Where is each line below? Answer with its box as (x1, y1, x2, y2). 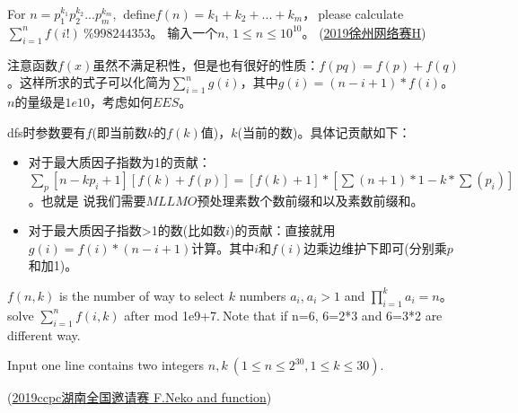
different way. (7, 325, 81, 344)
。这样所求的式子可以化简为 (7, 73, 171, 92)
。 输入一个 (150, 22, 218, 41)
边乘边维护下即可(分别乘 (303, 238, 447, 257)
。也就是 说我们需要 (28, 190, 146, 209)
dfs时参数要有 (7, 122, 86, 141)
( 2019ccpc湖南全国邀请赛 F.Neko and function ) (7, 388, 272, 407)
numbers (239, 286, 286, 304)
